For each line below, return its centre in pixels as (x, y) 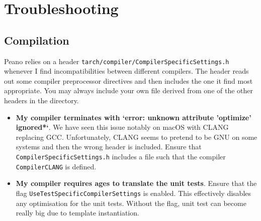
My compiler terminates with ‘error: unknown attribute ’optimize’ (134, 117)
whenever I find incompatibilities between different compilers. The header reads (126, 71)
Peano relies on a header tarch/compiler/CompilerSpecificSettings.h (117, 61)
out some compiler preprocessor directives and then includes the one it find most (128, 80)
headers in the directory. (41, 100)
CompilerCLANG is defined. (56, 166)
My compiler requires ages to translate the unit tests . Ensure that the (136, 183)
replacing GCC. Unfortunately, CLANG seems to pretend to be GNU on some (137, 137)
